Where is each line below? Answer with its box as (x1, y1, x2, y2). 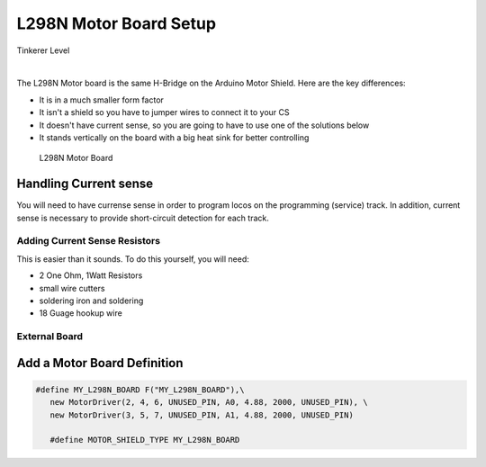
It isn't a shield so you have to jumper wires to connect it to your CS (39, 107, 290, 118)
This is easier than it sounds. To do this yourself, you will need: (16, 253, 249, 265)
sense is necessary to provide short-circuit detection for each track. (16, 212, 269, 223)
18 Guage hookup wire (39, 308, 123, 319)
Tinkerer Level (16, 45, 70, 56)
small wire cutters (39, 283, 105, 293)
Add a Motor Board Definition (16, 355, 184, 371)
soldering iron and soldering (39, 295, 144, 306)
